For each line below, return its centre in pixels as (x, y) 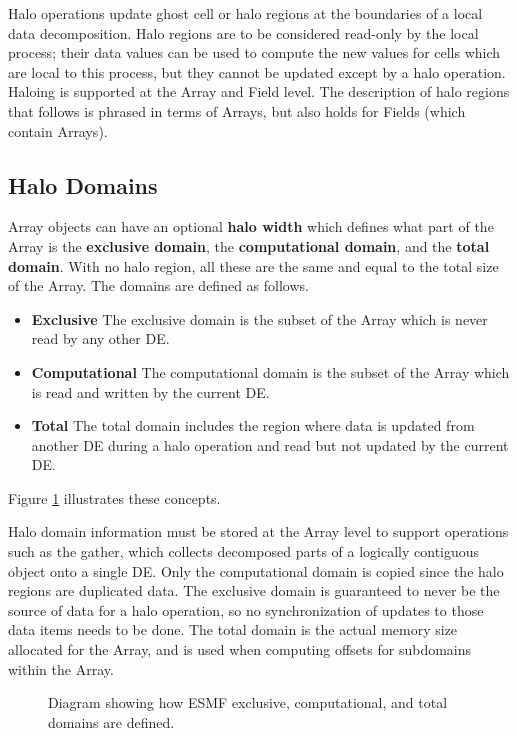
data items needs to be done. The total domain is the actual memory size (233, 629)
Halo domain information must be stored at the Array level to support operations (258, 531)
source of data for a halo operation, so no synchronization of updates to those (246, 609)
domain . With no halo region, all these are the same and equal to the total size (253, 265)
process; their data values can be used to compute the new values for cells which (254, 52)
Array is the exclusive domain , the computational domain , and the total (249, 245)
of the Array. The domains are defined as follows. (158, 285)
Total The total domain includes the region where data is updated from (253, 425)
